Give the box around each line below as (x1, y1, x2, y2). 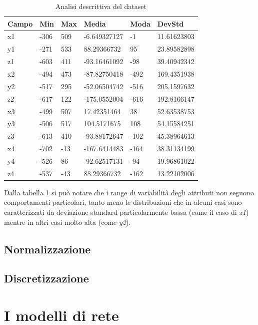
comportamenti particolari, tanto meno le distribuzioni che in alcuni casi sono (4, 197, 242, 207)
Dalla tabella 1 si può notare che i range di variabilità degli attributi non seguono (4, 187, 254, 197)
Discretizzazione (4, 270, 89, 286)
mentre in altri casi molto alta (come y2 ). (4, 216, 131, 227)
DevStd (157, 18, 184, 29)
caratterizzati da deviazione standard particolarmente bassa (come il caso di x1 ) (4, 207, 249, 217)
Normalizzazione (4, 241, 91, 256)
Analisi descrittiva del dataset (55, 1, 146, 11)
